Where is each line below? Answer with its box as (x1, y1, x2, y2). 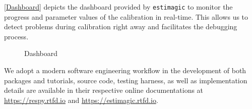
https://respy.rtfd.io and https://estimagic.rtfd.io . (4, 94, 158, 105)
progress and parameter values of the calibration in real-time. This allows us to (4, 11, 248, 22)
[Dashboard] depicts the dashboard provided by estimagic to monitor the (4, 2, 233, 12)
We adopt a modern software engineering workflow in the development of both (4, 65, 246, 76)
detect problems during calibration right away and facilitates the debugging (4, 21, 237, 32)
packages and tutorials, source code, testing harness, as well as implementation (4, 75, 247, 85)
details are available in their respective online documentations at (4, 85, 204, 95)
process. (4, 31, 29, 41)
